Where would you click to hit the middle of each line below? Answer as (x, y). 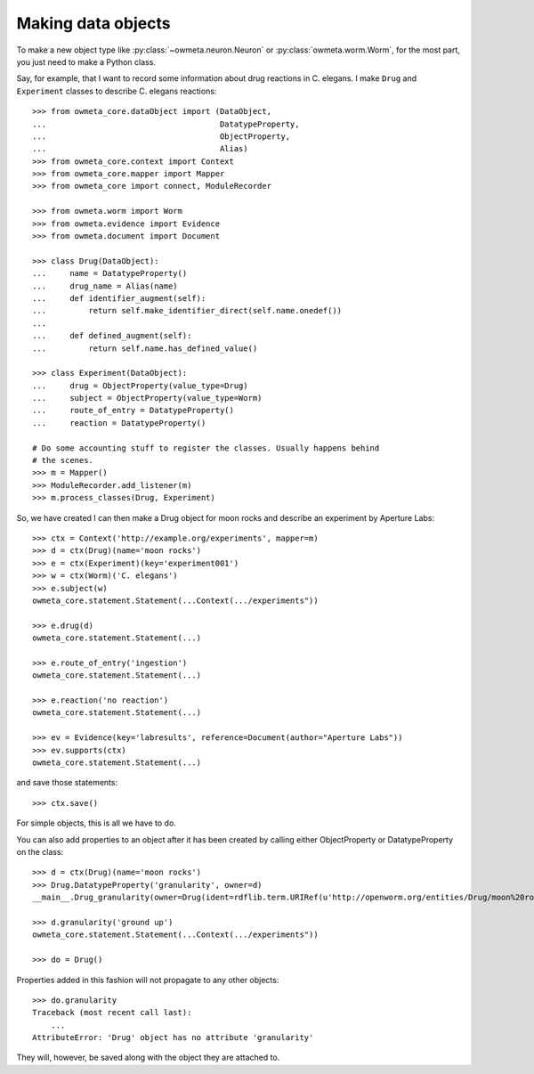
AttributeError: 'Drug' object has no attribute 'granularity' (173, 1038)
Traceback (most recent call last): (112, 1013)
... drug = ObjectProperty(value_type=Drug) (140, 386)
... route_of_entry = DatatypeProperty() (133, 411)
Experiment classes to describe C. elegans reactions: (117, 91)
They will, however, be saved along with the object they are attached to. (148, 1058)
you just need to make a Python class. (86, 61)
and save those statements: (67, 783)
